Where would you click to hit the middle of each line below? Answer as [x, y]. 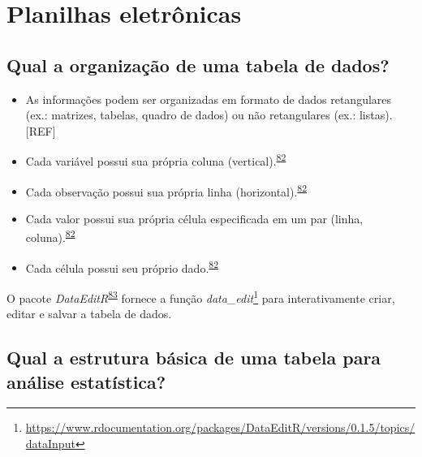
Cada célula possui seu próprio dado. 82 [122, 266]
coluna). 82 [50, 236]
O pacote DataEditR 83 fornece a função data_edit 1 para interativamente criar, [201, 296]
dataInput [50, 443]
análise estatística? [86, 381]
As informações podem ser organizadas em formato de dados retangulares [209, 99]
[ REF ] [41, 130]
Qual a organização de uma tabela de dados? [198, 65]
